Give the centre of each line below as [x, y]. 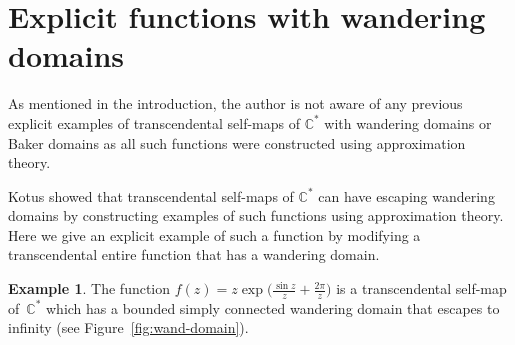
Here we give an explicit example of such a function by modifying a [214, 234]
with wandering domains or [408, 122]
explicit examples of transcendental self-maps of [154, 122]
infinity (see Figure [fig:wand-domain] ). [128, 327]
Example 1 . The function [89, 288]
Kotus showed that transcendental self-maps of [151, 195]
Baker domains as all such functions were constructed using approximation [237, 142]
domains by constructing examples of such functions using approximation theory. [256, 215]
